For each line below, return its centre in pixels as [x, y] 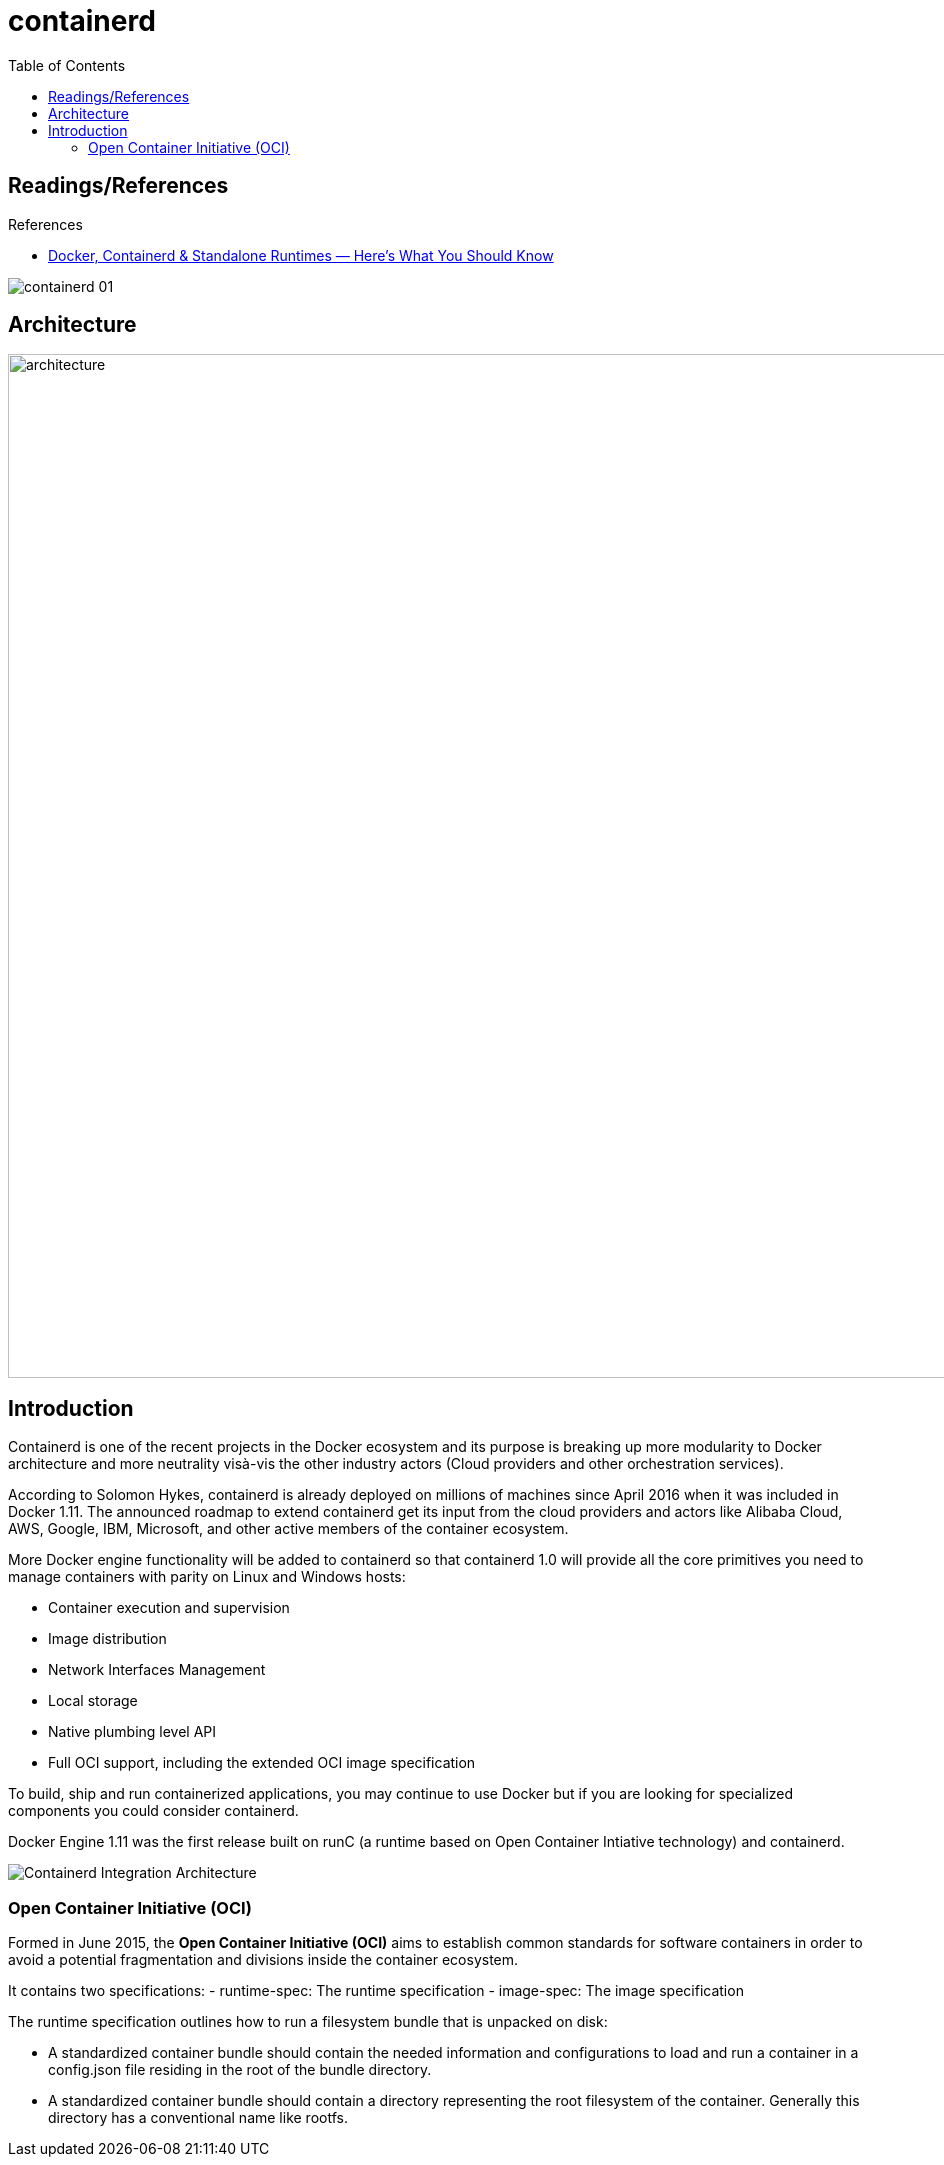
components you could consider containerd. [153, 1811]
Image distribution [107, 1639]
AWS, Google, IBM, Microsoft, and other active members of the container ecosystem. [288, 1529]
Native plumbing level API [132, 1732]
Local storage [93, 1701]
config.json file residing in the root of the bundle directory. [240, 2070]
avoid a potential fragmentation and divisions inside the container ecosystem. [263, 1960]
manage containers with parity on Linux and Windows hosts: [207, 1577]
